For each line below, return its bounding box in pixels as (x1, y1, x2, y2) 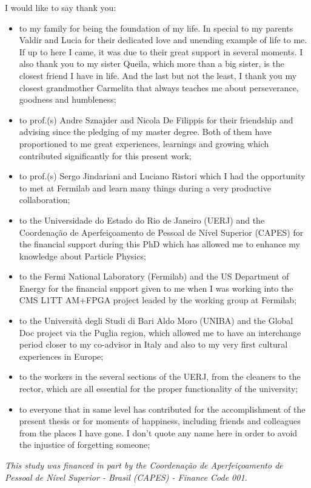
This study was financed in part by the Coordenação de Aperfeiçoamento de (5, 459, 283, 471)
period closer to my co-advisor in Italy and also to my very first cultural (19, 338, 288, 351)
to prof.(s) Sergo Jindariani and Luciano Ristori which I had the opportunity (19, 170, 306, 182)
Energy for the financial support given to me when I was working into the (19, 281, 293, 294)
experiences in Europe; (19, 349, 104, 362)
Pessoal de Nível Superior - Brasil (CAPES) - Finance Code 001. (5, 470, 247, 483)
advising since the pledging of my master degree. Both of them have (19, 125, 272, 138)
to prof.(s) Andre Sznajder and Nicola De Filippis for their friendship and (19, 113, 293, 126)
